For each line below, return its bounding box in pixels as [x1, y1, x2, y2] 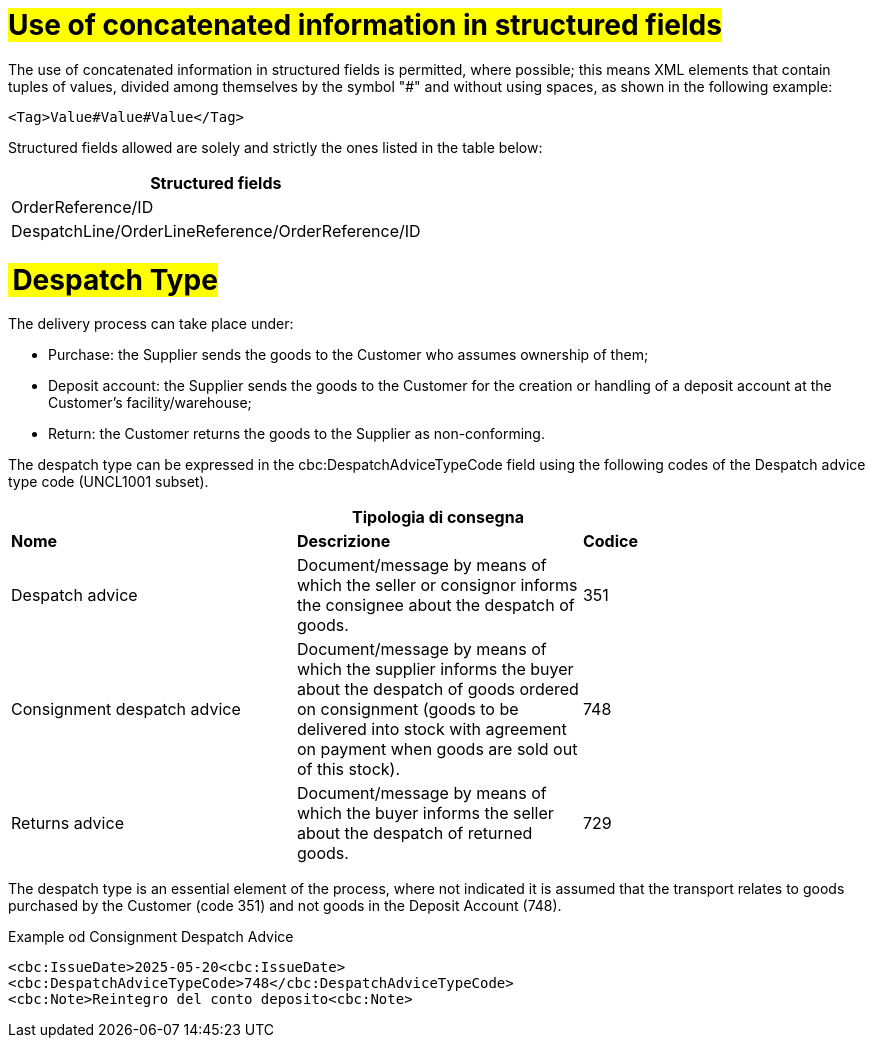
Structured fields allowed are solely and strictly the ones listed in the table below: [8, 138, 543, 156]
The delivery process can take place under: [8, 315, 294, 333]
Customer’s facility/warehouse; [48, 394, 252, 412]
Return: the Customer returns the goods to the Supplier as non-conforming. [48, 425, 545, 443]
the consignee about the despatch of [296, 595, 575, 616]
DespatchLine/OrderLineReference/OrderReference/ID [11, 220, 421, 241]
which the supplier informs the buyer [296, 659, 574, 680]
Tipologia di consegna [352, 507, 524, 528]
